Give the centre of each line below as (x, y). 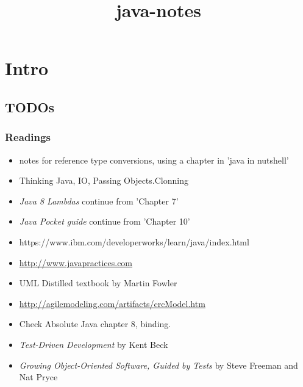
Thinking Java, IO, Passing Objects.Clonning (104, 180)
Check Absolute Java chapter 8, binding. (95, 324)
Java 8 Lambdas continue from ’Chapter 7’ (99, 201)
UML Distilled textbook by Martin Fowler (98, 283)
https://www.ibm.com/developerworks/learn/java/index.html (134, 241)
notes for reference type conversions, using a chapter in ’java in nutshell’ (154, 160)
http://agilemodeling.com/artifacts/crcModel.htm (112, 303)
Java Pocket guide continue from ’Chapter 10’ (105, 221)
